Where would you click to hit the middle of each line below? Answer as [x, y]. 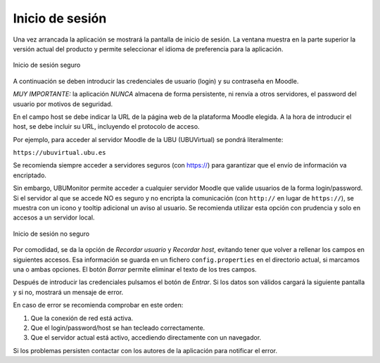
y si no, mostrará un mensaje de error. [68, 292]
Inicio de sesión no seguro [51, 234]
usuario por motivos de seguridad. [63, 104]
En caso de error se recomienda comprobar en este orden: [98, 305]
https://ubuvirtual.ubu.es [59, 153]
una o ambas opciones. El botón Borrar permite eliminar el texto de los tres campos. [135, 269]
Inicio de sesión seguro [47, 65]
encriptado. [30, 175]
